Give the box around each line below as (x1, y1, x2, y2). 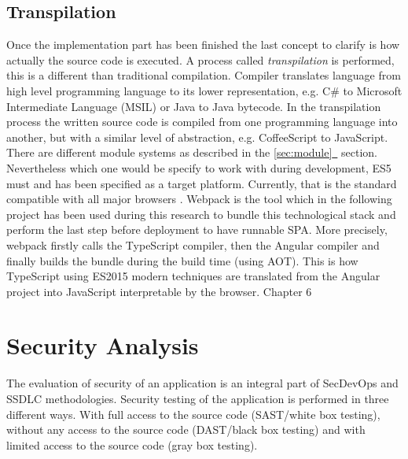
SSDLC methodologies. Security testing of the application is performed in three (6, 391, 389, 407)
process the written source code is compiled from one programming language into (6, 113, 398, 130)
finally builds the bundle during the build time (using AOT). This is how (6, 252, 358, 268)
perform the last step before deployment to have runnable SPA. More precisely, (6, 221, 388, 238)
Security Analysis (6, 329, 199, 361)
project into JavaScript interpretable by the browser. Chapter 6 (6, 283, 312, 299)
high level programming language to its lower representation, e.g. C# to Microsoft (6, 82, 402, 98)
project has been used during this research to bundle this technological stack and (6, 205, 396, 222)
